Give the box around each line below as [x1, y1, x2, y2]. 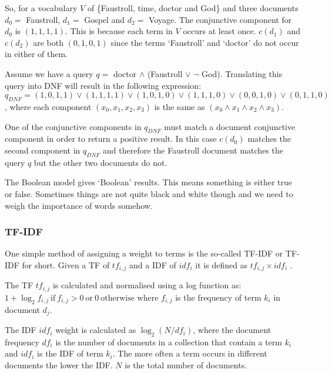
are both [33, 36, 63, 48]
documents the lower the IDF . [5, 359, 113, 371]
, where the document [193, 324, 271, 336]
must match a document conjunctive [164, 120, 296, 132]
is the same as [154, 100, 205, 112]
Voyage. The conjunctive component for [149, 13, 292, 25]
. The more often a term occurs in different [112, 347, 267, 359]
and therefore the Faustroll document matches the [103, 144, 283, 156]
